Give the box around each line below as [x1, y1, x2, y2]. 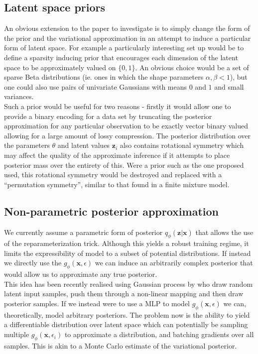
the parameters [4, 140, 50, 150]
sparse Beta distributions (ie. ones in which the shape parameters [4, 72, 204, 82]
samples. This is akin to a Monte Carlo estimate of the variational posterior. [4, 340, 237, 351]
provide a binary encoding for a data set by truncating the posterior [4, 111, 212, 121]
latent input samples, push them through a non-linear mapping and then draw [4, 288, 244, 299]
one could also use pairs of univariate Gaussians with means [4, 81, 187, 92]
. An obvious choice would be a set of [135, 62, 249, 72]
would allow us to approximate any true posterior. [4, 269, 157, 279]
